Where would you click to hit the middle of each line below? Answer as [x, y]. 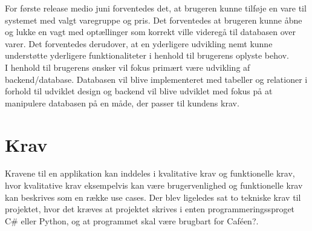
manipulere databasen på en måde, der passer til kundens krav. [122, 102]
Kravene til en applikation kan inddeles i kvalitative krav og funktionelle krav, [150, 173]
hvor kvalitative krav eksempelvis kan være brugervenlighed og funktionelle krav [154, 185]
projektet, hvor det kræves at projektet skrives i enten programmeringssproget [150, 209]
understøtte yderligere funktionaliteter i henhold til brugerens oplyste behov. [147, 55]
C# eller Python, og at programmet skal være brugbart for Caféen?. [132, 220]
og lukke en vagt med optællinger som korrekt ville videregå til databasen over [150, 32]
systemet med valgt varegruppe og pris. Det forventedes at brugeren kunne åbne [154, 20]
